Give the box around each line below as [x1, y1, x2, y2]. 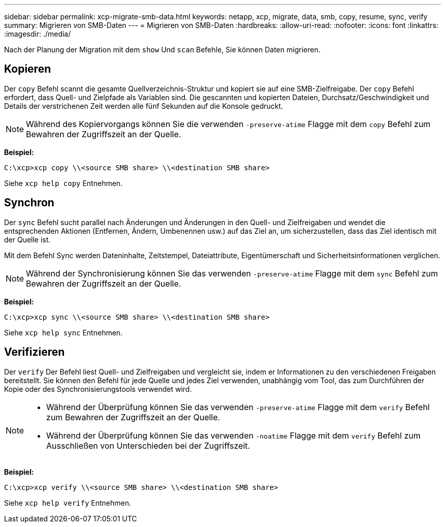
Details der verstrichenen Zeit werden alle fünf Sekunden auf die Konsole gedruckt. [4, 101, 283, 110]
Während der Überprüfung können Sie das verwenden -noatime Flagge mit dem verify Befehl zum [46, 430, 421, 441]
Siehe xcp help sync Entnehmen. [4, 328, 123, 337]
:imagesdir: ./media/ [4, 29, 71, 38]
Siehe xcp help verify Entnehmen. [4, 498, 132, 507]
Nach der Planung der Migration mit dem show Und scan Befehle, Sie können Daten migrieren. [4, 45, 321, 54]
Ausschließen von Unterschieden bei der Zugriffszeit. [46, 440, 250, 451]
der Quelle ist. [4, 235, 51, 244]
